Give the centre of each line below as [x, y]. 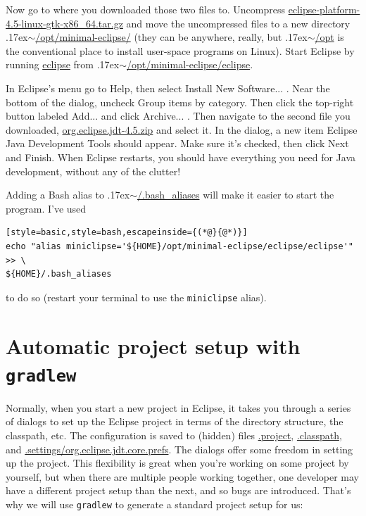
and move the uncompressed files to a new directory [238, 23]
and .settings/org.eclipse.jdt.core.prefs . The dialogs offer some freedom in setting [179, 449]
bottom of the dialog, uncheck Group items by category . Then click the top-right [180, 102]
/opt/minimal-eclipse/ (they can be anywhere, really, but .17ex [171, 37]
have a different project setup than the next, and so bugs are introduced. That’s [178, 490]
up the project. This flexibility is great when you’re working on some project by [177, 463]
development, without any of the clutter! [93, 171]
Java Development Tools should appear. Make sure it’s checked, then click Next [177, 143]
